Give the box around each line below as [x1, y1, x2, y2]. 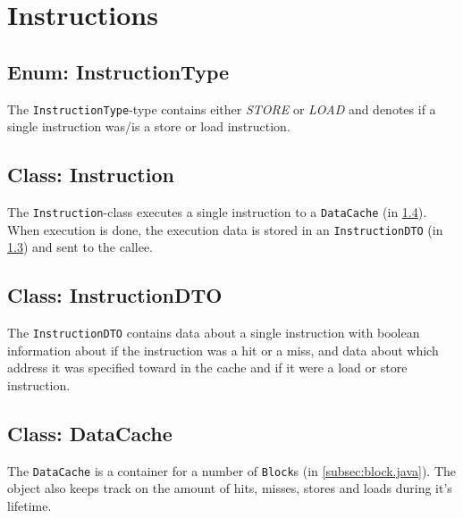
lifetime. [7, 497, 52, 515]
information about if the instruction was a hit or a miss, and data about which [7, 340, 439, 359]
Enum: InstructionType [7, 57, 230, 85]
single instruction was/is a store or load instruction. [7, 117, 290, 136]
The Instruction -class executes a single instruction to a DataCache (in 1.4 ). [7, 203, 427, 221]
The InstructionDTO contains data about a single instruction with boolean [7, 323, 420, 342]
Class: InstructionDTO [7, 281, 223, 309]
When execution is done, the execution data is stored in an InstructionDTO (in [7, 220, 443, 238]
